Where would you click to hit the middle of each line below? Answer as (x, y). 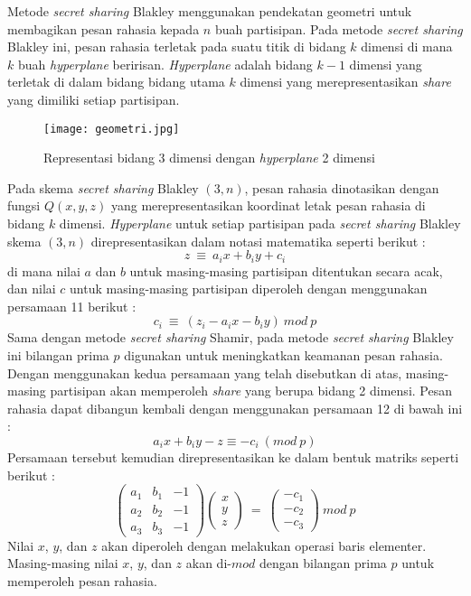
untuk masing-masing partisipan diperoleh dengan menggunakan (249, 289)
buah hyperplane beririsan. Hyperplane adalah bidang (165, 64)
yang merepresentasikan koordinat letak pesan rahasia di (268, 205)
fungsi (24, 205)
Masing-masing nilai (63, 563)
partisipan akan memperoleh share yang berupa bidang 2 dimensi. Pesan (251, 391)
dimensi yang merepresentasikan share (345, 82)
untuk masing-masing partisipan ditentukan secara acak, (286, 270)
